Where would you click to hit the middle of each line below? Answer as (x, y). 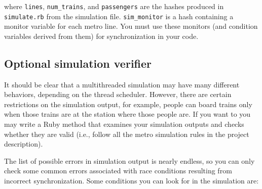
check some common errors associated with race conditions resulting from (118, 171)
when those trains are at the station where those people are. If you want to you (127, 114)
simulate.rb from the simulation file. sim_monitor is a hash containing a (119, 16)
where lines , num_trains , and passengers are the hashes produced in (114, 6)
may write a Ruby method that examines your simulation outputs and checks (124, 124)
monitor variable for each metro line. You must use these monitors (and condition (131, 26)
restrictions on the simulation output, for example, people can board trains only (128, 104)
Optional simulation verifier (78, 63)
